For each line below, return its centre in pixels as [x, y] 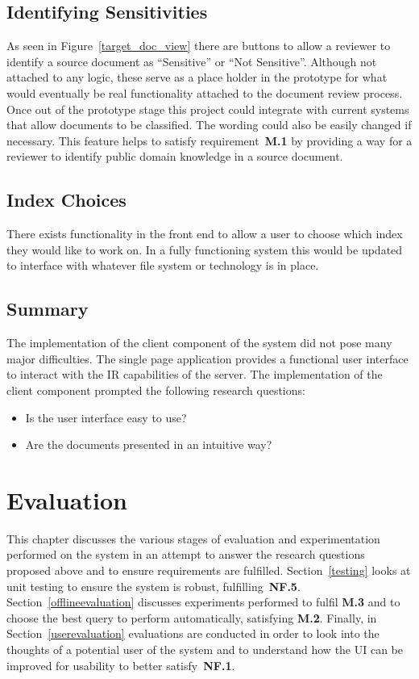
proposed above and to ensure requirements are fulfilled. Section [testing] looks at [209, 570]
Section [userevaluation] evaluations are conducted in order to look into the [193, 633]
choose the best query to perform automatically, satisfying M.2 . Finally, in [192, 617]
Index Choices [66, 200]
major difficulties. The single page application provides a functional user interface [207, 358]
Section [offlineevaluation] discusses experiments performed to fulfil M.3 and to [203, 602]
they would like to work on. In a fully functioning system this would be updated [205, 249]
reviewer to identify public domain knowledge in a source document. [175, 156]
